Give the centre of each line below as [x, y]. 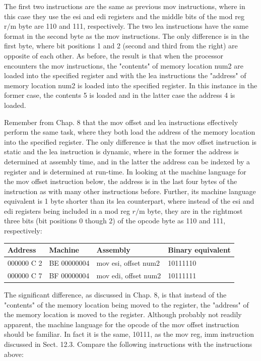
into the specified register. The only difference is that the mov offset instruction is [130, 141]
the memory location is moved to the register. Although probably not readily [123, 314]
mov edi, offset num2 [129, 275]
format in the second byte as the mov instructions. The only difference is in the [127, 36]
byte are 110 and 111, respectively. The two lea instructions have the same [133, 26]
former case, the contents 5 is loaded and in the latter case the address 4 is [120, 95]
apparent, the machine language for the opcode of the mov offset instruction [122, 324]
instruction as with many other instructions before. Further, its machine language [130, 191]
